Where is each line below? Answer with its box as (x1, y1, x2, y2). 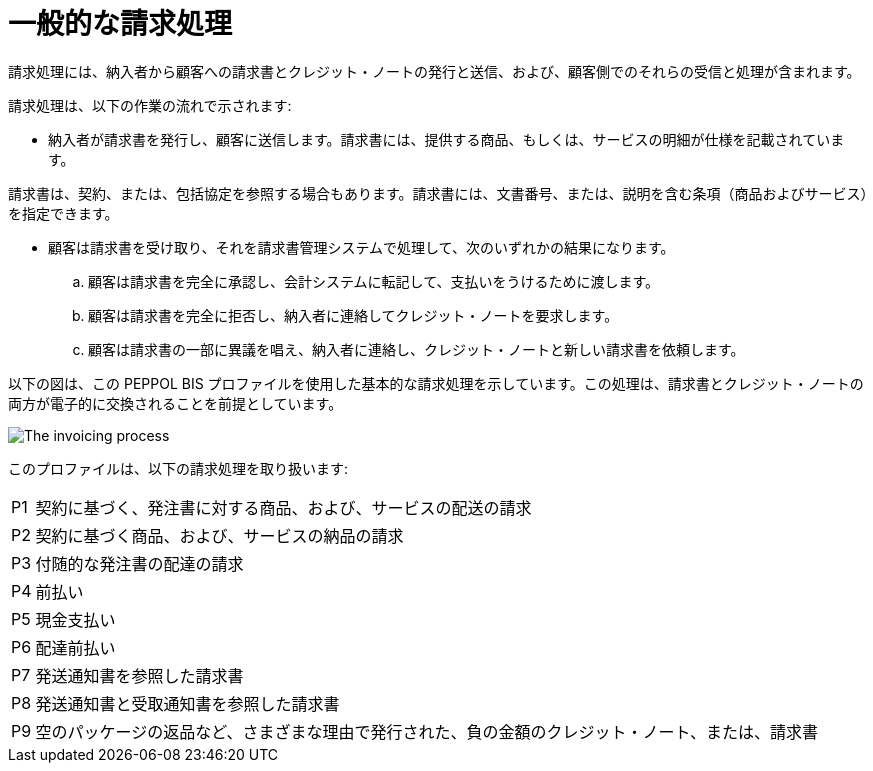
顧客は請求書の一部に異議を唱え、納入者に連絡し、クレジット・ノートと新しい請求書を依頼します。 (88, 340, 745, 358)
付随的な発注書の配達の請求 (35, 553, 244, 574)
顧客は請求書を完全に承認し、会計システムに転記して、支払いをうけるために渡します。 (88, 272, 660, 290)
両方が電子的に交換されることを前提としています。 (8, 394, 343, 412)
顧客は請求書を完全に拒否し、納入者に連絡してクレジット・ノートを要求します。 (88, 306, 619, 324)
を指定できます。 (8, 204, 119, 222)
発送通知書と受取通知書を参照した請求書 (35, 693, 340, 714)
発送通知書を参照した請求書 (35, 665, 244, 686)
